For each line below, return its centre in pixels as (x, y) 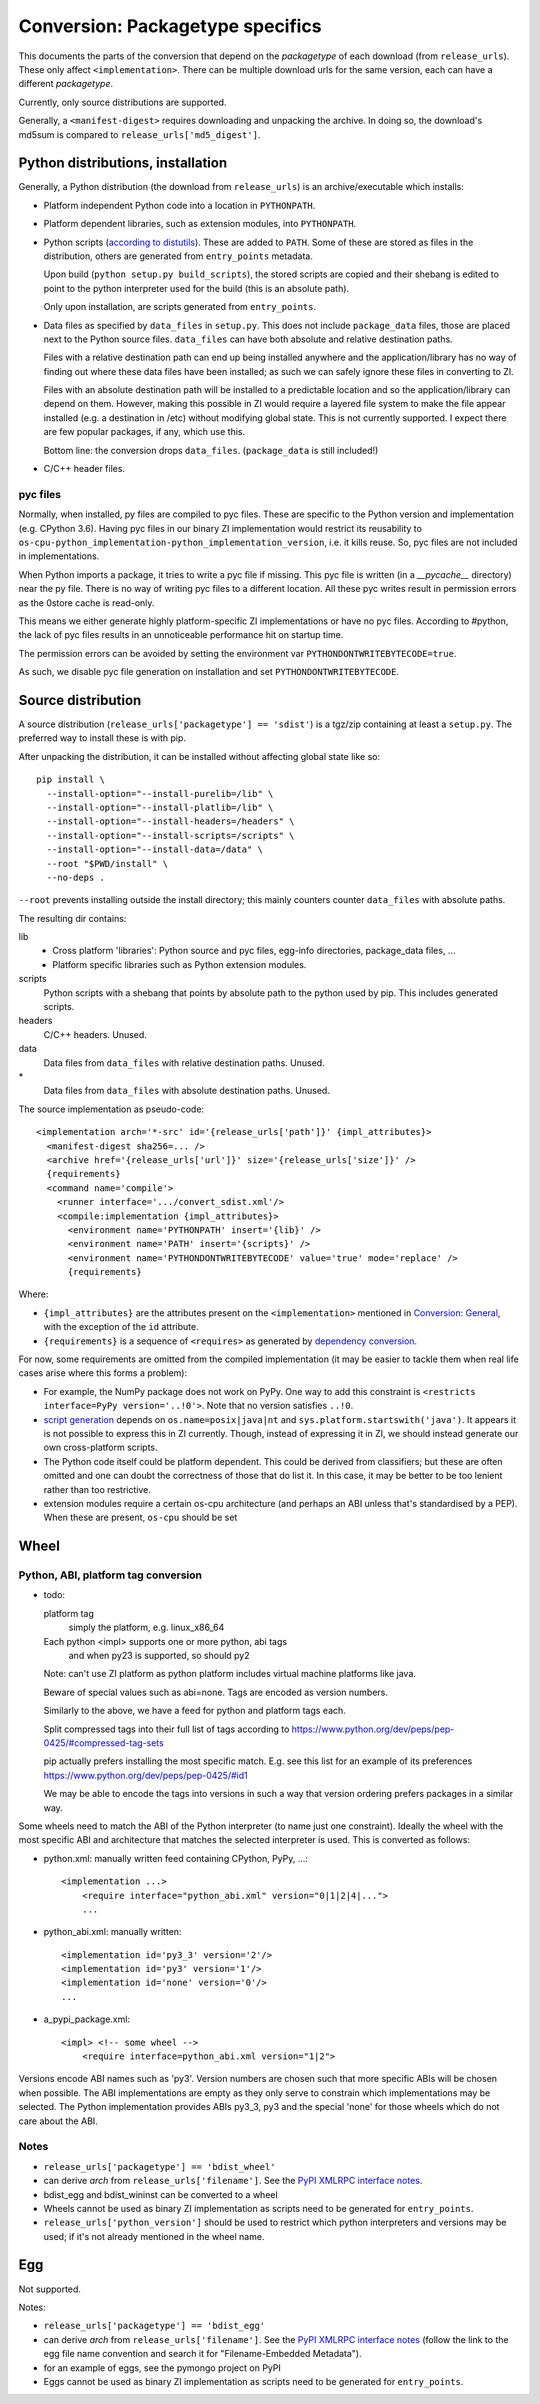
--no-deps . (75, 877)
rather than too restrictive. (97, 1489)
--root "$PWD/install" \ (107, 863)
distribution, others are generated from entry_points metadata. (178, 256)
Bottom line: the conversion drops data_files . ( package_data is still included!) (211, 450)
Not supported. (50, 2289)
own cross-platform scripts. (100, 1447)
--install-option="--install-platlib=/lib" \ (160, 807)
